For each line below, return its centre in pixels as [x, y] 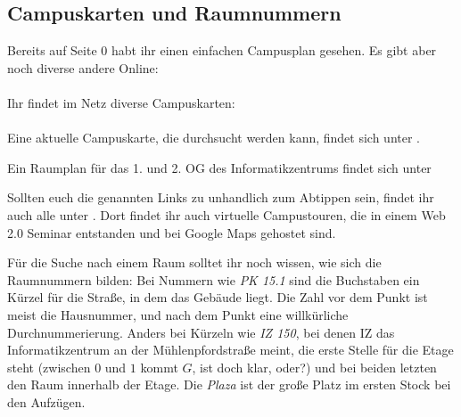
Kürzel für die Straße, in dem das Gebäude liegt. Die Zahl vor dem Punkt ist [218, 297]
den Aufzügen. [46, 401]
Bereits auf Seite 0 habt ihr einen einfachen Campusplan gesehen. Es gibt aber [222, 50]
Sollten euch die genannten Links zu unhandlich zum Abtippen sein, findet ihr [221, 197]
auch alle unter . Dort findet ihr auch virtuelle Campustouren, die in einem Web [226, 214]
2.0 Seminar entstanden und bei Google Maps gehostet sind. [172, 232]
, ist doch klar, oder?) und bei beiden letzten [314, 367]
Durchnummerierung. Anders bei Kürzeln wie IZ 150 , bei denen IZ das [201, 332]
